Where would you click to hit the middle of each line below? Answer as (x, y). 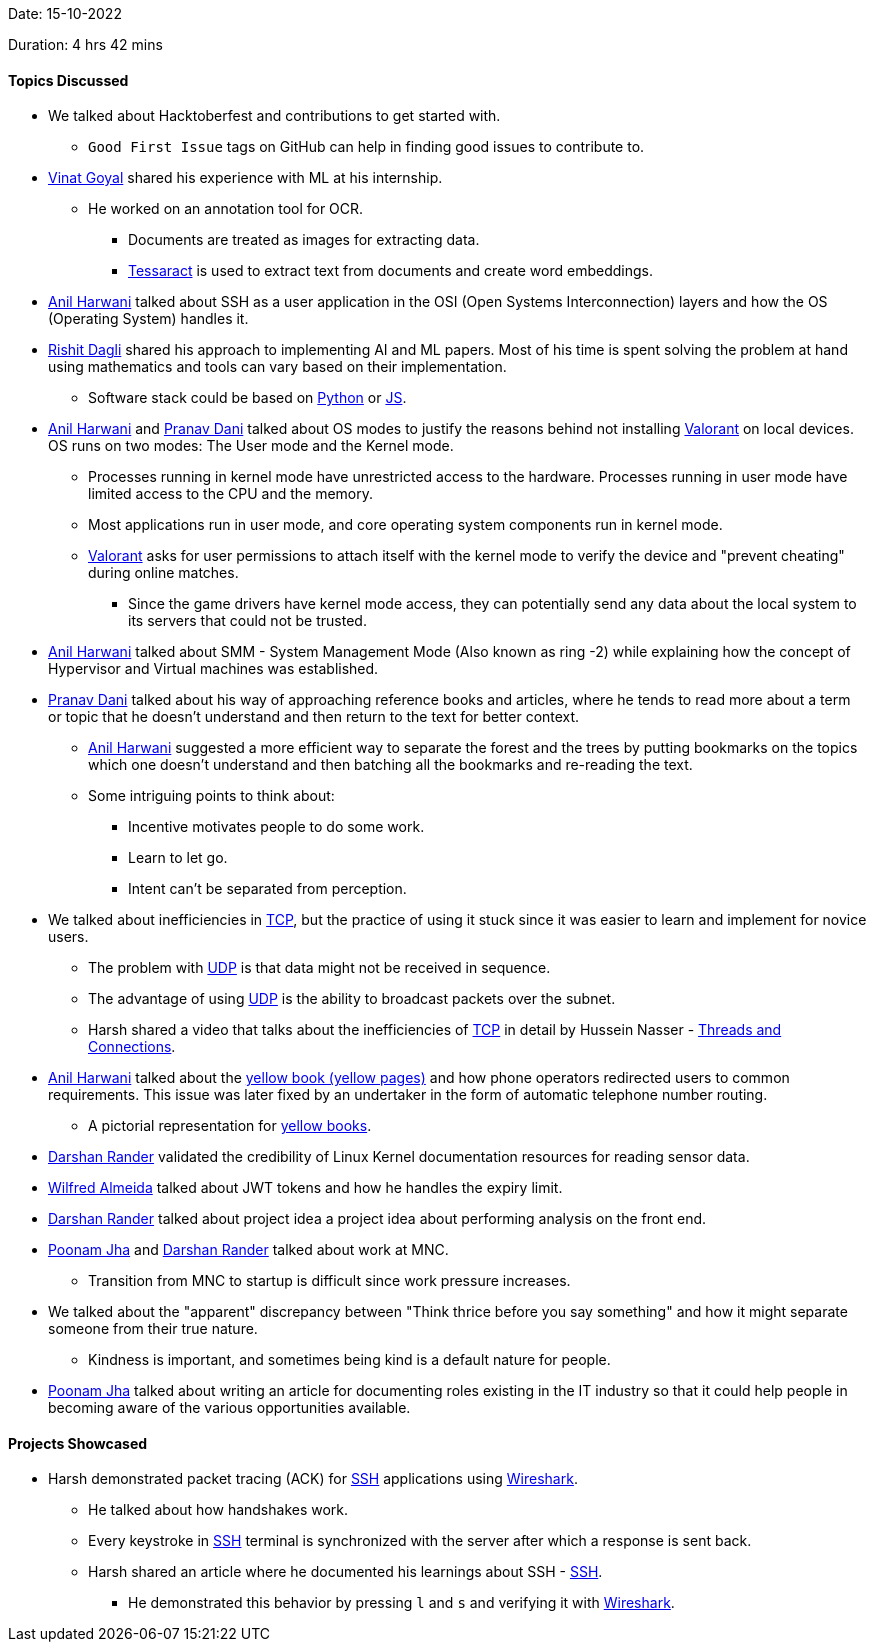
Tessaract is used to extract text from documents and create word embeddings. (390, 271)
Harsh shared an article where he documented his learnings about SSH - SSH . (345, 1572)
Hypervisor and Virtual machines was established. (213, 669)
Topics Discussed (68, 80)
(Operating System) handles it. (148, 319)
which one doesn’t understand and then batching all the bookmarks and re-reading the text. (390, 765)
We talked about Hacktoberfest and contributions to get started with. (274, 116)
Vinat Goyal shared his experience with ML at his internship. (245, 178)
